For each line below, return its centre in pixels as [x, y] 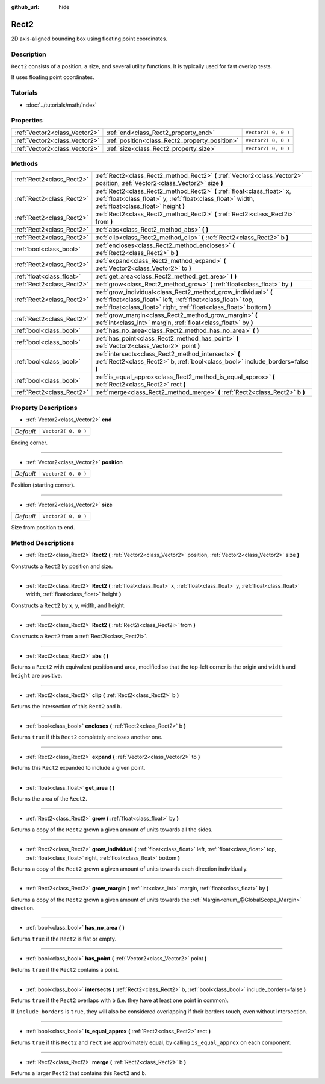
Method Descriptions [43, 543]
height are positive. [37, 675]
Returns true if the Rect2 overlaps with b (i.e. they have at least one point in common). [120, 1000]
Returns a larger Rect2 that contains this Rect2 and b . [79, 1073]
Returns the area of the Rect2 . [49, 798]
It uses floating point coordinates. [53, 77]
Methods [25, 164]
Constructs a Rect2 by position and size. [62, 566]
